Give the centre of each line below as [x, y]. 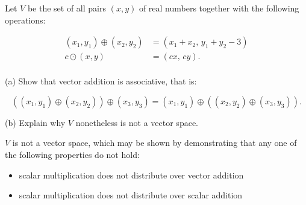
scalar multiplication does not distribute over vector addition [131, 175]
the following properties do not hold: [72, 155]
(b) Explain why [35, 122]
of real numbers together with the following [219, 8]
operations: [25, 20]
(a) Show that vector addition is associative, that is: [101, 81]
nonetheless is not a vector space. [137, 122]
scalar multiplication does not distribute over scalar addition [131, 195]
